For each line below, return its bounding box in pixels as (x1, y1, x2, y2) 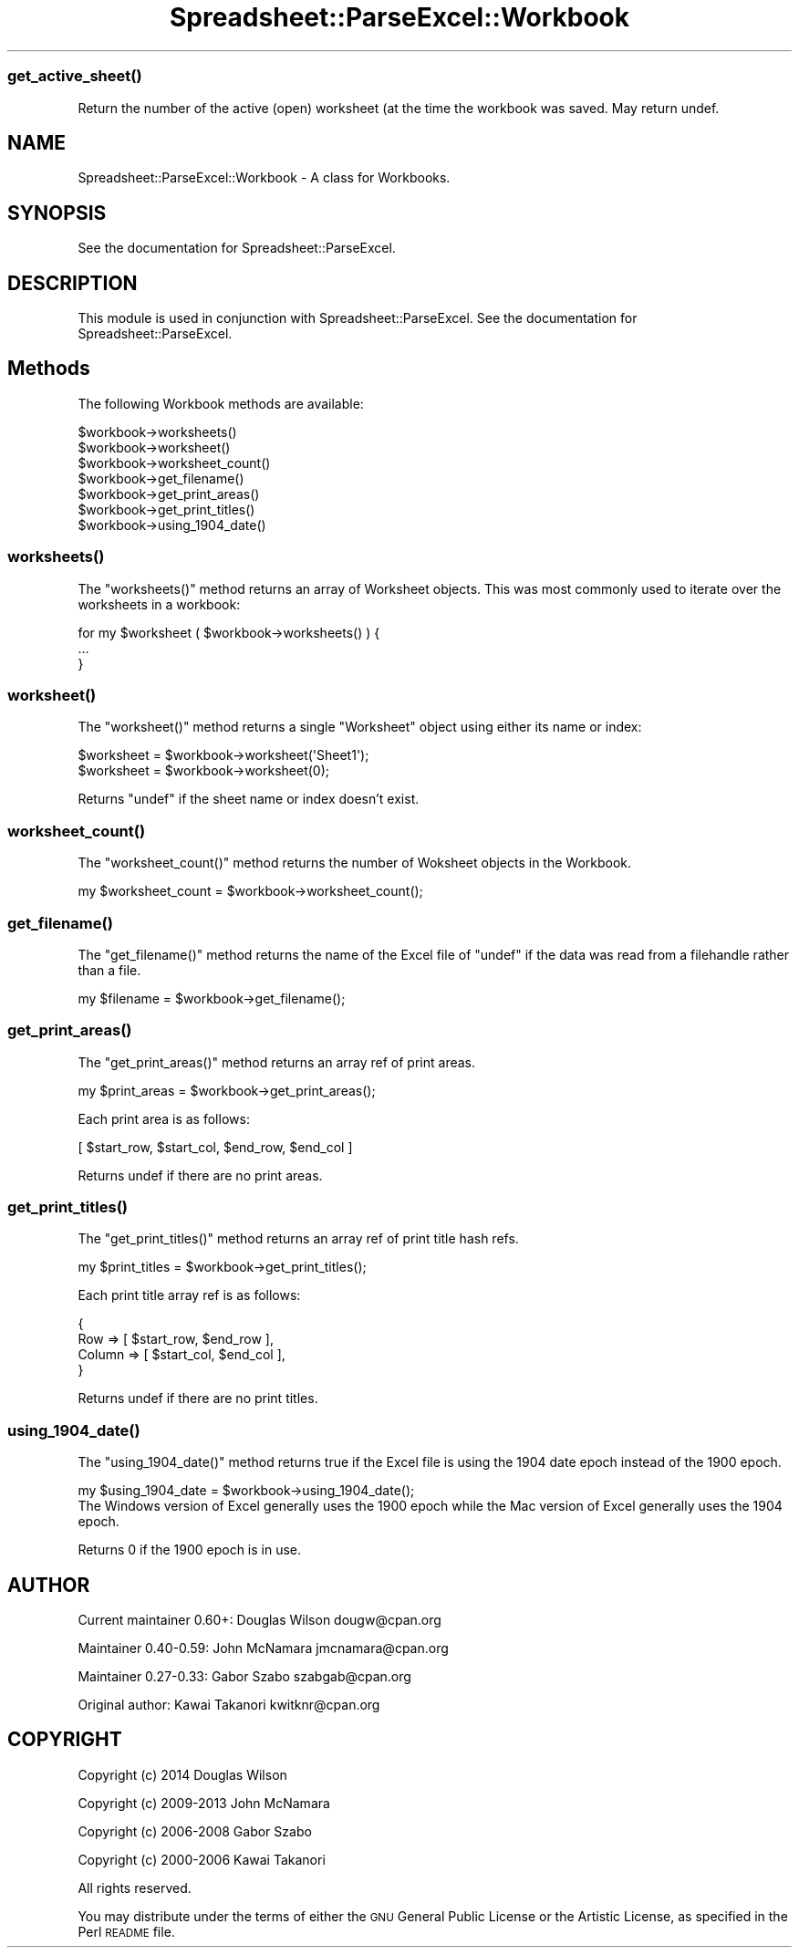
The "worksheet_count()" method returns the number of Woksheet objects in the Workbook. (78, 855, 632, 871)
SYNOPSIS (7, 201, 107, 224)
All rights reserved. (78, 1879, 192, 1896)
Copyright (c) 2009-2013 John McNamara (78, 1794, 330, 1811)
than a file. (78, 962, 141, 978)
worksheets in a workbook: (78, 596, 241, 612)
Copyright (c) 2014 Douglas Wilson (78, 1766, 287, 1783)
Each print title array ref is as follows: (78, 1287, 301, 1304)
